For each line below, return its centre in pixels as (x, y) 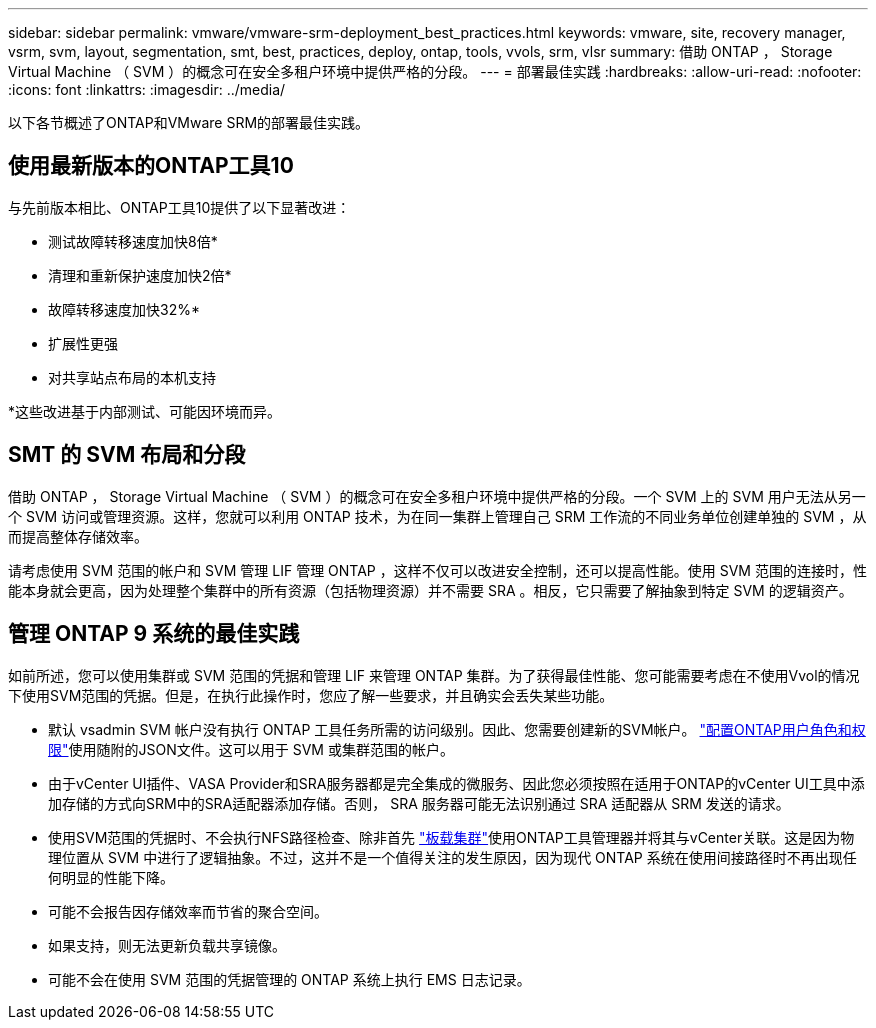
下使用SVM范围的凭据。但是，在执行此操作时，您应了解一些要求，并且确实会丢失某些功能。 (311, 695)
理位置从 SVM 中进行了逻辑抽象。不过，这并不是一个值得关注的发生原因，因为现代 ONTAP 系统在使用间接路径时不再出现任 (452, 857)
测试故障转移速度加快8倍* (133, 241)
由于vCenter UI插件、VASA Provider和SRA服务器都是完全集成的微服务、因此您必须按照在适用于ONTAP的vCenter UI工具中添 (456, 783)
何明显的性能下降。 (111, 877)
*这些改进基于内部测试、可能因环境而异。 (145, 411)
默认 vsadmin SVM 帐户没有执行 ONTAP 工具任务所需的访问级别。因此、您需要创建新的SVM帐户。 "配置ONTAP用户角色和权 (457, 729)
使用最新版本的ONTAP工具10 (151, 166)
